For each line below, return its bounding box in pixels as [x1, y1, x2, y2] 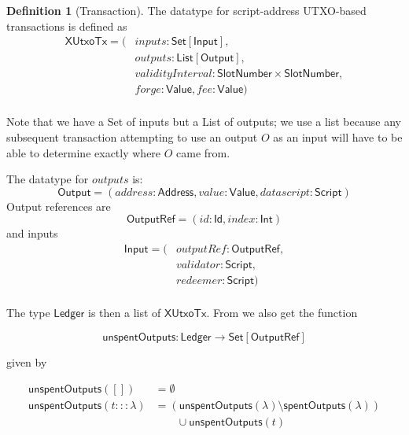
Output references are [6, 197, 111, 214]
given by [6, 353, 47, 370]
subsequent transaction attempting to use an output [6, 128, 258, 145]
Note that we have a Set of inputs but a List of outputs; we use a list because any [6, 113, 401, 130]
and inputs [6, 225, 58, 241]
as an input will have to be [273, 128, 403, 145]
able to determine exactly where [6, 144, 161, 160]
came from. [176, 144, 230, 160]
